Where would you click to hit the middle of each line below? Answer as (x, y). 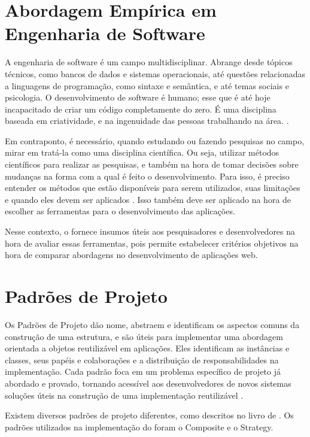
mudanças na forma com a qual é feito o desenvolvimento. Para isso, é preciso (147, 176)
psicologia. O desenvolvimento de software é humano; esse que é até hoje (138, 97)
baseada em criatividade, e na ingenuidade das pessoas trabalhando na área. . (147, 121)
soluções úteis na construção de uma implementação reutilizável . (124, 395)
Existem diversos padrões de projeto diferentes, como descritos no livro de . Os (149, 415)
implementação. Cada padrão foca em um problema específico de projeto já (143, 371)
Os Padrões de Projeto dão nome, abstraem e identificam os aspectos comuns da (152, 324)
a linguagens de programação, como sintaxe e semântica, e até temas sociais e (147, 85)
